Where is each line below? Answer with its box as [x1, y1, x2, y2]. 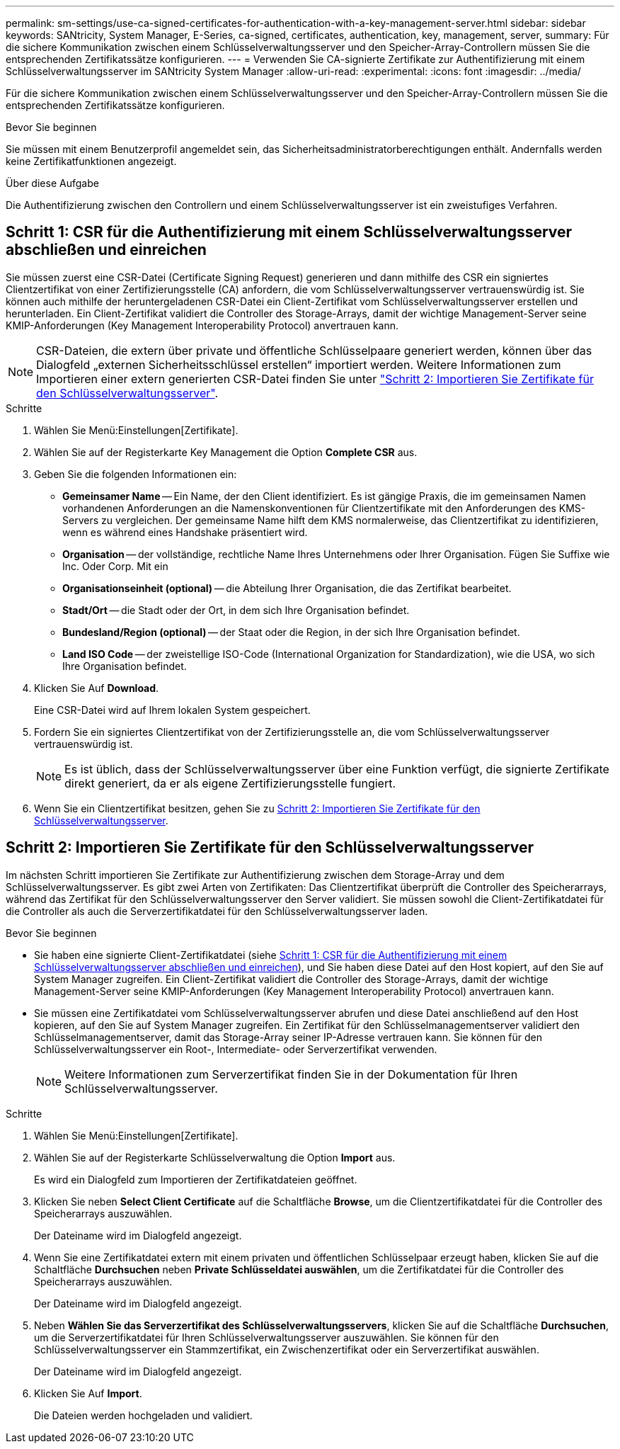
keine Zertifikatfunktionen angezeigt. [6, 155, 177, 167]
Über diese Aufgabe [6, 177, 99, 189]
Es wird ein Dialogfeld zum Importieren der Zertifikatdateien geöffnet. [34, 1173, 357, 1186]
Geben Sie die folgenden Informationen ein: [34, 467, 237, 480]
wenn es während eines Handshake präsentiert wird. [62, 525, 308, 538]
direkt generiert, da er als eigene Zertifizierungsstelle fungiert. [64, 775, 396, 790]
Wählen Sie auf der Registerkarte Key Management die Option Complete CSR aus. [34, 445, 418, 458]
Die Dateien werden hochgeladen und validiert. [34, 1409, 253, 1421]
